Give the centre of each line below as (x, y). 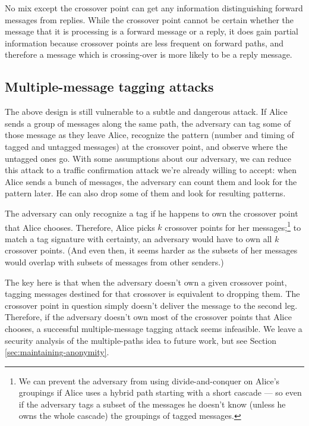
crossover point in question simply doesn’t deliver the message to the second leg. (151, 305)
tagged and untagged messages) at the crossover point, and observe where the (146, 146)
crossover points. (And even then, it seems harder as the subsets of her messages (151, 250)
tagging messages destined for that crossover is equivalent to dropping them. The (152, 294)
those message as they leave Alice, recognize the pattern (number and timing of (149, 135)
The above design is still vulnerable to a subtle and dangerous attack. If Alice (146, 112)
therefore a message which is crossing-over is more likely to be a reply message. (149, 54)
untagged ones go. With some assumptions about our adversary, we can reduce (148, 158)
